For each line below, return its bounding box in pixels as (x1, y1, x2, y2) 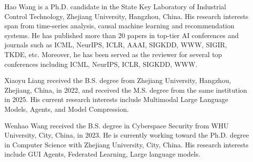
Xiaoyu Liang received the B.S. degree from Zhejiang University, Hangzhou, (4, 75, 231, 85)
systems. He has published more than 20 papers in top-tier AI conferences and (4, 30, 239, 40)
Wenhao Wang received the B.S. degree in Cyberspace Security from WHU (4, 120, 229, 130)
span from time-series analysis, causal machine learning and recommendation (4, 20, 234, 31)
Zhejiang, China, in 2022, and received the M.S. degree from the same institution (4, 84, 247, 95)
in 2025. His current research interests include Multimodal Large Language (4, 94, 229, 104)
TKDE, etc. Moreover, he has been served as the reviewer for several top (4, 49, 222, 59)
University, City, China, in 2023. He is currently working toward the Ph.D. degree (4, 130, 249, 140)
